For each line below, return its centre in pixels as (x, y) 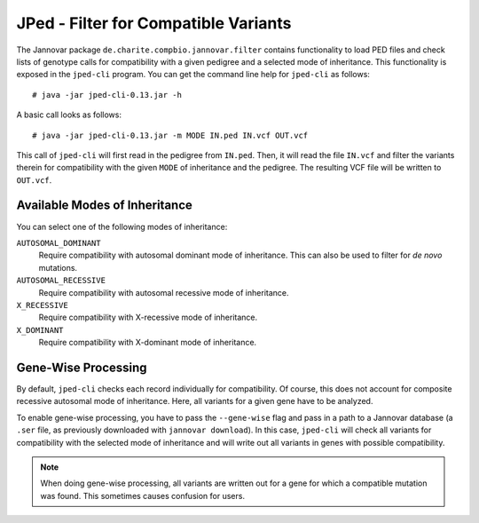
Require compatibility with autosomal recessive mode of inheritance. (164, 292)
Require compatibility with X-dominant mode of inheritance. (148, 343)
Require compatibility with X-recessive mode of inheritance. (148, 317)
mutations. (58, 267)
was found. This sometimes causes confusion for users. (143, 495)
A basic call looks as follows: (69, 115)
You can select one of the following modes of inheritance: (122, 226)
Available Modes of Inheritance (104, 206)
